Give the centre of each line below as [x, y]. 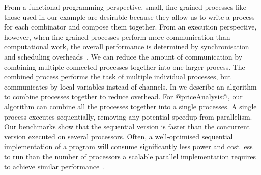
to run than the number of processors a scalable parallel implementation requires [130, 156]
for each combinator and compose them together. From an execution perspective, [130, 27]
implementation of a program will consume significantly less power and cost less [128, 146]
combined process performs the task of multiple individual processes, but [118, 77]
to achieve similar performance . [55, 166]
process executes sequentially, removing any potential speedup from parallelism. [128, 116]
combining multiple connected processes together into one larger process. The [125, 66]
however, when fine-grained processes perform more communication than [117, 36]
